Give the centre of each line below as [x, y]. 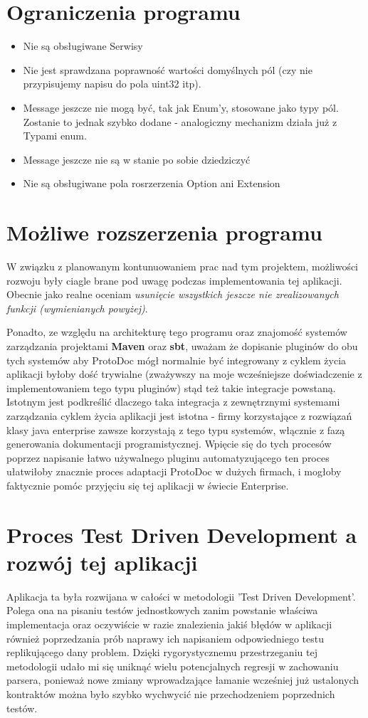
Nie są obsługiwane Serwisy [83, 46]
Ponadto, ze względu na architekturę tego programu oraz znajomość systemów [177, 332]
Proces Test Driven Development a [182, 534]
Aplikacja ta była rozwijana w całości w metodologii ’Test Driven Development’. [181, 596]
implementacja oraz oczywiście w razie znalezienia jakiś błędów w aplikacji [169, 624]
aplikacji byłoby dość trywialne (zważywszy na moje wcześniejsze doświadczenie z [184, 374]
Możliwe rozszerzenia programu [164, 232]
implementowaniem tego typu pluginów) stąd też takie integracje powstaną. [171, 387]
